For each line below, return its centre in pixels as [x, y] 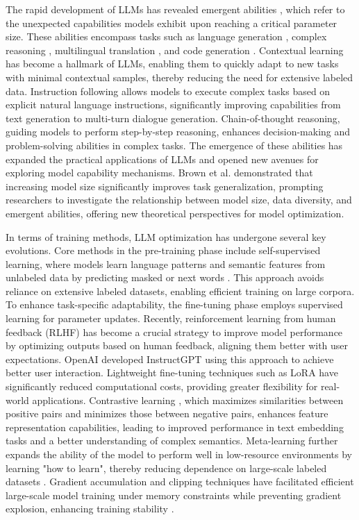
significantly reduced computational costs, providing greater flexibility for [162, 386]
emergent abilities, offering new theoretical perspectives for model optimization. [175, 213]
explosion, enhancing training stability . [90, 509]
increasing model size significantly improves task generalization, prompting [165, 186]
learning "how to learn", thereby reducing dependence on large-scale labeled [166, 468]
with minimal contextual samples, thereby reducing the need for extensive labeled [179, 77]
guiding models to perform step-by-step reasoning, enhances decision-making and [178, 132]
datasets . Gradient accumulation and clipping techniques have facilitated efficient [180, 481]
